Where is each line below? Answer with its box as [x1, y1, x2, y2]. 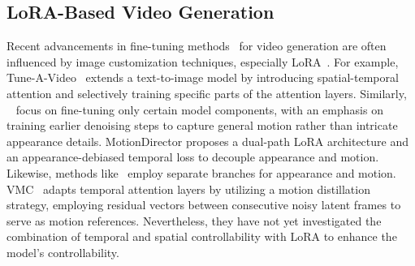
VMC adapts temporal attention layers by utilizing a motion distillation [6, 180, 370, 197]
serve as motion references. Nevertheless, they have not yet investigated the [6, 212, 382, 229]
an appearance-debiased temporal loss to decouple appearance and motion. [6, 148, 379, 165]
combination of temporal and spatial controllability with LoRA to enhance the [6, 228, 397, 245]
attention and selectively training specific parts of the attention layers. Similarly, [6, 84, 407, 101]
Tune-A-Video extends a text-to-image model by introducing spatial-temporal [6, 69, 399, 86]
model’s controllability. [6, 243, 119, 260]
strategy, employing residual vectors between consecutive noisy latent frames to [6, 196, 401, 213]
